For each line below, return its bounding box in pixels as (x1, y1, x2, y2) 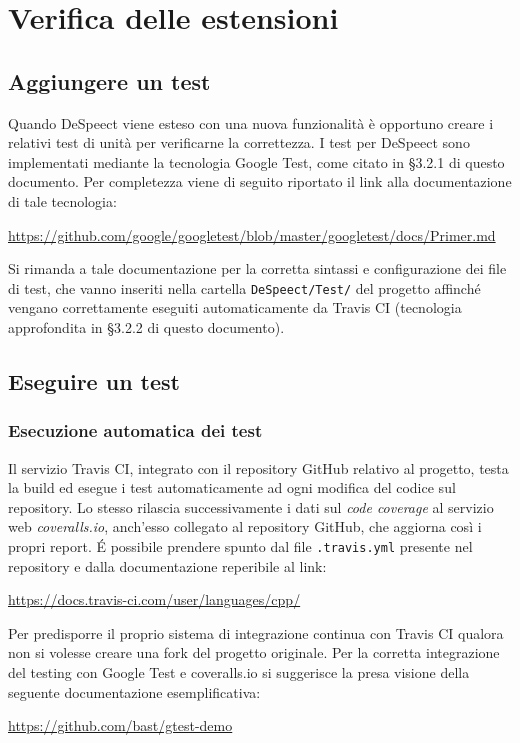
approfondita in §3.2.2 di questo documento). (8, 316, 285, 337)
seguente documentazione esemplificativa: (8, 681, 261, 702)
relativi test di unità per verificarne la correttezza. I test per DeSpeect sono (8, 132, 470, 153)
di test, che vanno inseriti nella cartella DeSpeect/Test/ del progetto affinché (8, 277, 481, 298)
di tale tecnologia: (8, 190, 117, 211)
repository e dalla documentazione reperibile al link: (8, 555, 327, 576)
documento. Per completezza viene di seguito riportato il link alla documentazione (8, 171, 512, 192)
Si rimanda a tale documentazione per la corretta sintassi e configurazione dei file (8, 258, 507, 279)
